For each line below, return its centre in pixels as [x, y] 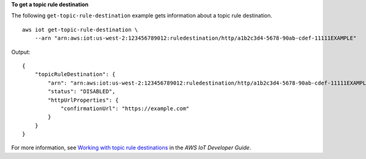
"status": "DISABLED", [82, 92]
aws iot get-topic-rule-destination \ [80, 30]
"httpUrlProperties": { [83, 100]
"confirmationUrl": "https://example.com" [125, 108]
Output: [21, 52]
